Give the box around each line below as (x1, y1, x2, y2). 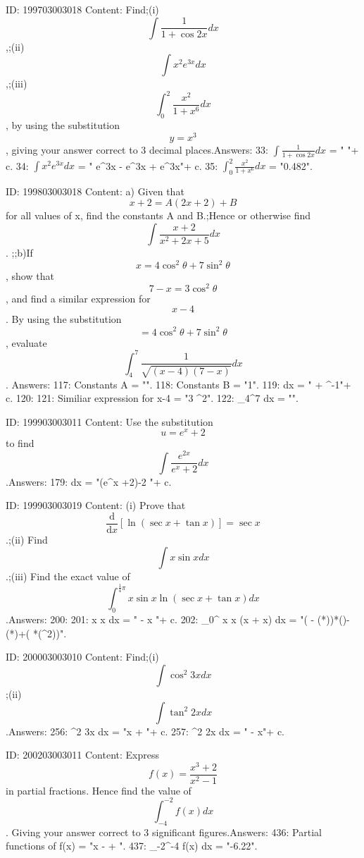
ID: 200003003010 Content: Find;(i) (6, 649, 159, 664)
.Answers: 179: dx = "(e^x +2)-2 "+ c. (6, 474, 172, 489)
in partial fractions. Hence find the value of (6, 783, 192, 797)
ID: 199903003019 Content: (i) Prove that (6, 498, 186, 513)
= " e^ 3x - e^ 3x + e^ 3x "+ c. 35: (77, 158, 218, 173)
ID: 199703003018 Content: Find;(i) (6, 2, 159, 16)
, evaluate (6, 335, 47, 350)
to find (6, 436, 34, 451)
